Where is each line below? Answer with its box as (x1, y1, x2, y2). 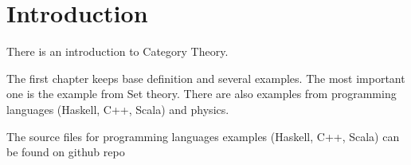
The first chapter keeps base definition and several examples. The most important (6, 69, 405, 86)
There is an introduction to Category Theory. (6, 43, 229, 60)
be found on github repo (6, 143, 125, 160)
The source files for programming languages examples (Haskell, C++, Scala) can (6, 128, 400, 144)
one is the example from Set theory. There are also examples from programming (6, 85, 397, 102)
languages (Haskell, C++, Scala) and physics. (6, 100, 229, 117)
